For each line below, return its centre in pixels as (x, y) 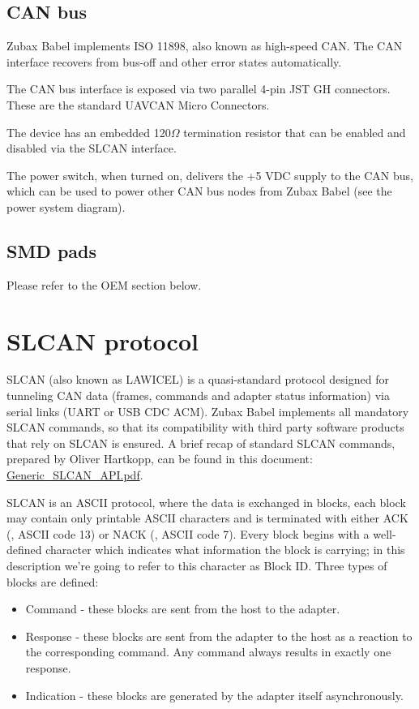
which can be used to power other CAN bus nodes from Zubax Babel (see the (199, 191)
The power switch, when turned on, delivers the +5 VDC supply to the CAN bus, (210, 175)
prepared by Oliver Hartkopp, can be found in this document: (160, 459)
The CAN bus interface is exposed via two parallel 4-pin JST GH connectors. (199, 89)
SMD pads (52, 250)
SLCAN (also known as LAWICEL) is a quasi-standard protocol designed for (198, 379)
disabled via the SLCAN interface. (92, 148)
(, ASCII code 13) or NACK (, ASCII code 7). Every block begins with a (188, 533)
